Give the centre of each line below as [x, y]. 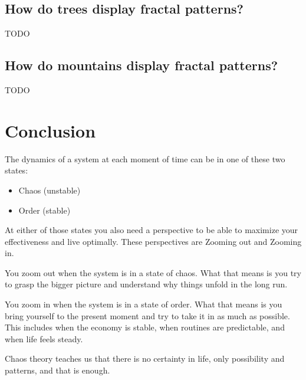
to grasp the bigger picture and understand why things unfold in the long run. [146, 284]
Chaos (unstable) [50, 190]
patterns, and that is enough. [57, 370]
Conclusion [50, 130]
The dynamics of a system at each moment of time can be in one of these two [145, 158]
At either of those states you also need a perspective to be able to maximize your [152, 230]
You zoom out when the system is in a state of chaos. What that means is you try [153, 272]
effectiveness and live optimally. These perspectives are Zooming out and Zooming [153, 241]
